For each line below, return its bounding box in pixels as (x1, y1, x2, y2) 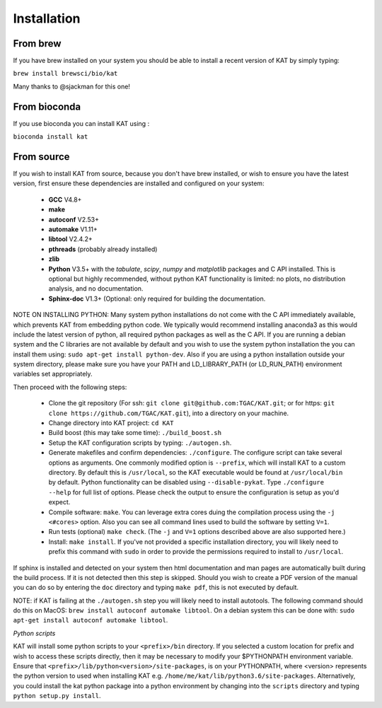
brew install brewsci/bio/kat (13, 69, 118, 78)
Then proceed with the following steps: (13, 383, 127, 391)
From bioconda (13, 100, 81, 112)
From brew (13, 37, 62, 50)
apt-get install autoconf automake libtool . (13, 616, 168, 625)
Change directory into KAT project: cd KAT (48, 419, 174, 427)
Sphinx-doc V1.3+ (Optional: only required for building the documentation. (48, 294, 266, 303)
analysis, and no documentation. (48, 284, 144, 293)
